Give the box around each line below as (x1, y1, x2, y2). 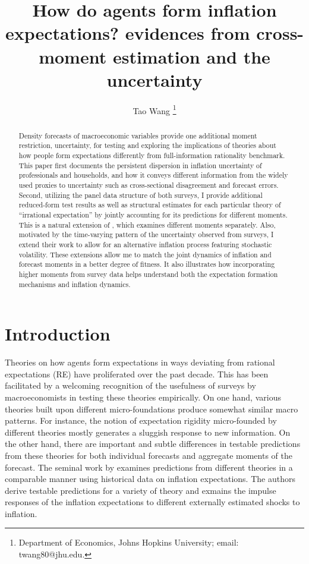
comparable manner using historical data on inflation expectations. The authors (5, 472, 295, 485)
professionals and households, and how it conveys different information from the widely (18, 170, 288, 180)
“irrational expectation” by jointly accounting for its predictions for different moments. (18, 209, 288, 219)
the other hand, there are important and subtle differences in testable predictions (5, 437, 301, 450)
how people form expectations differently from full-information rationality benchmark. (18, 150, 285, 160)
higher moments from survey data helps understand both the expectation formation (18, 269, 278, 279)
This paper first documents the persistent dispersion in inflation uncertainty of (18, 160, 262, 170)
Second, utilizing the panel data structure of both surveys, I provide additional (18, 190, 263, 200)
